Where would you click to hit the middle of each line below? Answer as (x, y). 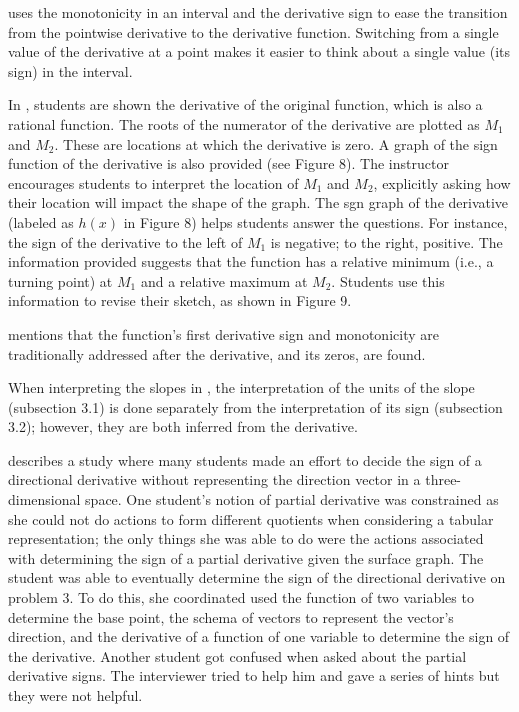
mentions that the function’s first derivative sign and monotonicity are (223, 333)
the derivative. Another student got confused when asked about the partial (237, 655)
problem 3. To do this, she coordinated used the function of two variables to (241, 597)
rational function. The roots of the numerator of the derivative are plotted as (244, 123)
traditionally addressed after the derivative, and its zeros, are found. (217, 353)
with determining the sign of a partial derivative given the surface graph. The (246, 557)
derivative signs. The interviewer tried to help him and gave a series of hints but (254, 675)
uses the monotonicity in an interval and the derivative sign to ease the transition (258, 12)
